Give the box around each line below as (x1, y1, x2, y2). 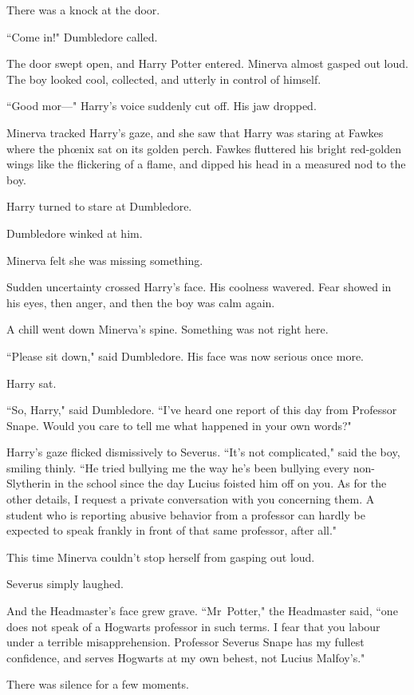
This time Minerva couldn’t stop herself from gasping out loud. (6, 548, 315, 565)
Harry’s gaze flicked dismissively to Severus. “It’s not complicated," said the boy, (6, 444, 400, 460)
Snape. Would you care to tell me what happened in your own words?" (6, 417, 352, 433)
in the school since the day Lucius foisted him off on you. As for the (54, 475, 387, 492)
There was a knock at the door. (6, 2, 160, 18)
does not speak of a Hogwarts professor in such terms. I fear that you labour (6, 618, 380, 634)
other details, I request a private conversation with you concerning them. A (6, 491, 375, 507)
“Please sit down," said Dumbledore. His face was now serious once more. (6, 347, 364, 364)
